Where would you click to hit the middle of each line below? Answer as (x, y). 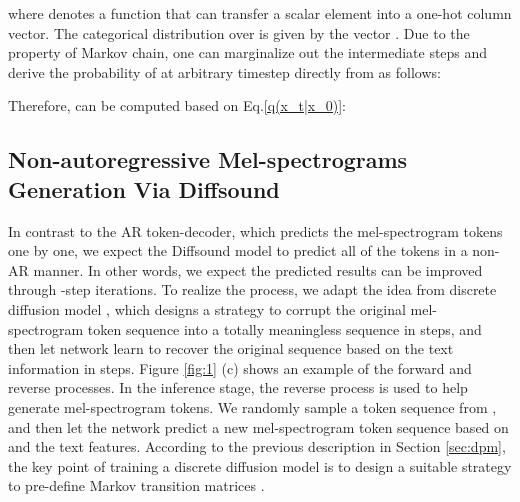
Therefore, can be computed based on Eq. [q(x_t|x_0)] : (177, 105)
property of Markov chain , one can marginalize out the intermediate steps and (248, 52)
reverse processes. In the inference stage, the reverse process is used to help (238, 387)
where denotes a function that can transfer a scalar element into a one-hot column (260, 13)
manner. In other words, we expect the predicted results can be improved (258, 269)
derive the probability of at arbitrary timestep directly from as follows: (224, 71)
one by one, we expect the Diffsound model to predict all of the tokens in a (238, 250)
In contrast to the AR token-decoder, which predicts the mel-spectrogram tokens (255, 230)
